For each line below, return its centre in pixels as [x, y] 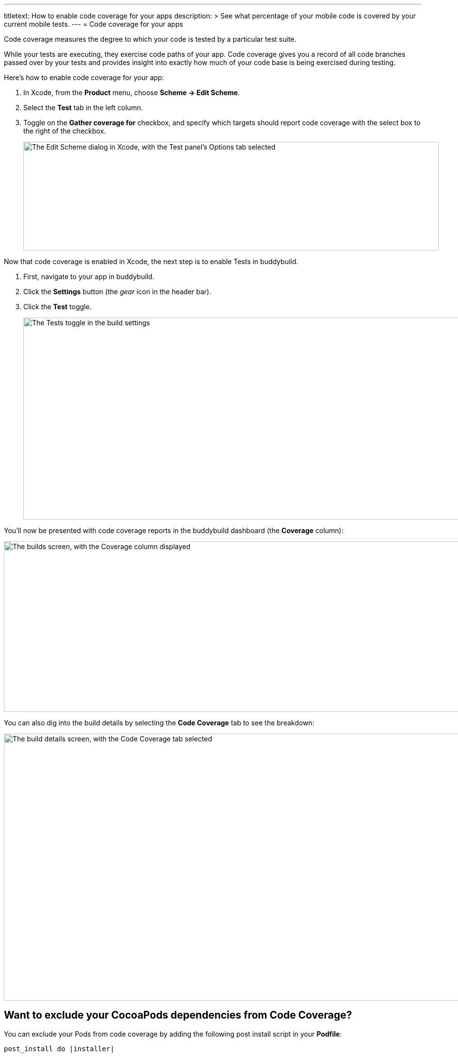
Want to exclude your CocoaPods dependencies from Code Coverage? [178, 1015]
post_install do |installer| [59, 1049]
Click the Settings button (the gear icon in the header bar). [117, 292]
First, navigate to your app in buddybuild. [89, 277]
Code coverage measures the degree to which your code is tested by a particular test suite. [150, 39]
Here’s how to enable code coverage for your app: [84, 77]
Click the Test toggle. [57, 307]
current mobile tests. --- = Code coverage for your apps [94, 24]
